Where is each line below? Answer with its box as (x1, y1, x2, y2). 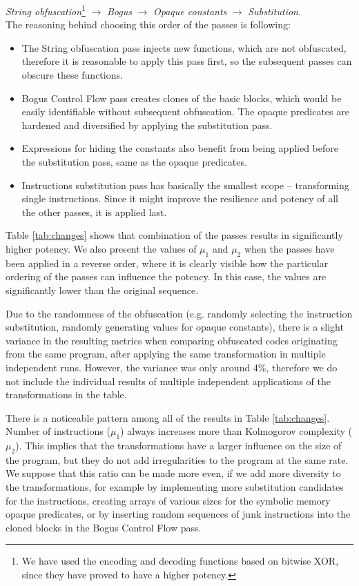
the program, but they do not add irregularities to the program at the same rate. (6, 452, 349, 467)
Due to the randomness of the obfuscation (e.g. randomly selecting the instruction (6, 306, 353, 320)
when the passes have (244, 241, 335, 255)
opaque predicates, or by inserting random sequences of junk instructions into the (6, 507, 351, 521)
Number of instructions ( (6, 424, 110, 438)
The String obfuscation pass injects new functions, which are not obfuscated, (21, 40, 347, 55)
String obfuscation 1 (6, 2, 86, 18)
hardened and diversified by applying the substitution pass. (21, 117, 273, 132)
